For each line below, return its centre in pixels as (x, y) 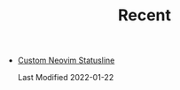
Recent (145, 15)
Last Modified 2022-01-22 (66, 78)
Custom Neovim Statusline (66, 60)
